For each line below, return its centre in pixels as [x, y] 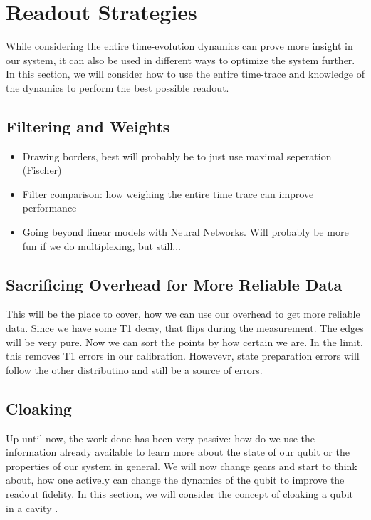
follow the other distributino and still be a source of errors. [134, 369]
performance [49, 208]
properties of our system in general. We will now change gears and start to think [182, 466]
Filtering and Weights [88, 126]
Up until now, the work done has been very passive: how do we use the [160, 438]
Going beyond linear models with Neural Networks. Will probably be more [185, 232]
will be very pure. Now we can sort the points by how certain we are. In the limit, [184, 342]
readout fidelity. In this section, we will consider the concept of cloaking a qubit [179, 494]
